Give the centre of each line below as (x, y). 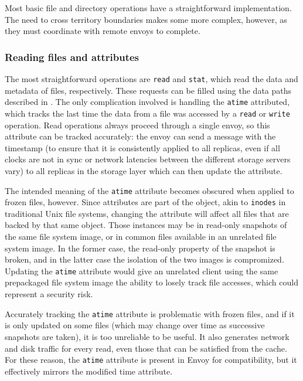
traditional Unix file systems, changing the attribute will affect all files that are (147, 213)
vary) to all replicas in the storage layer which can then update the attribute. (144, 170)
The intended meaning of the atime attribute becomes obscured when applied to (149, 190)
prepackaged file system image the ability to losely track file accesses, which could (151, 282)
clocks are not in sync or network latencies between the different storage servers (148, 159)
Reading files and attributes (72, 57)
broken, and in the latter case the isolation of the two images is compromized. (144, 259)
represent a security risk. (49, 294)
